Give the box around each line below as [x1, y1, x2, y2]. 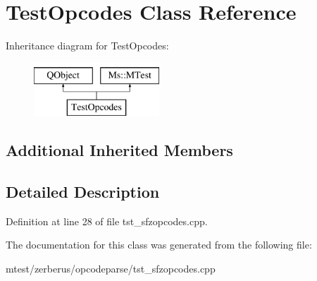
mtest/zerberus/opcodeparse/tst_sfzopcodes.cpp [6, 261, 216, 276]
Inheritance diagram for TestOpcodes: [6, 38, 169, 53]
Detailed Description [6, 181, 160, 203]
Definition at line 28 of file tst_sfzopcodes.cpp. [6, 213, 208, 228]
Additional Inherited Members [6, 139, 233, 161]
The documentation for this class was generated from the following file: [6, 237, 312, 252]
